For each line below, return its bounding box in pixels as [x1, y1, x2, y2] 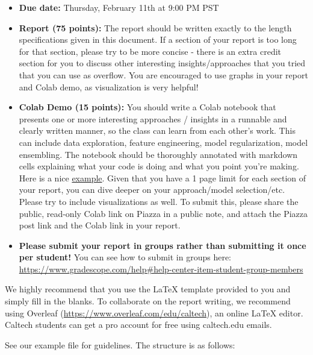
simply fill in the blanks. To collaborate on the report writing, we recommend [5, 295, 291, 307]
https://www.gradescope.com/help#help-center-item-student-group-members [19, 262, 303, 275]
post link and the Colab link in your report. [19, 219, 181, 231]
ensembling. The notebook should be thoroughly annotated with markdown [19, 148, 298, 160]
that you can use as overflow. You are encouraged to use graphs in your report [19, 68, 308, 81]
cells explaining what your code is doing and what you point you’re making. [19, 160, 299, 172]
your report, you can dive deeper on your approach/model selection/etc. [19, 183, 285, 196]
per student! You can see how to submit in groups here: [19, 251, 232, 263]
